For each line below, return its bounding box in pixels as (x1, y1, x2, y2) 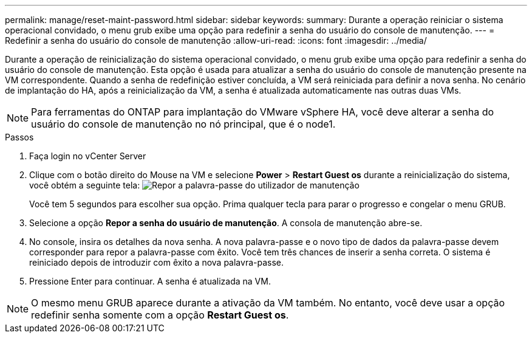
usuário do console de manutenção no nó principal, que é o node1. (31, 118, 336, 130)
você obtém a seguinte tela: (29, 180, 140, 190)
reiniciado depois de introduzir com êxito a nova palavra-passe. (29, 257, 284, 267)
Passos (5, 132, 34, 142)
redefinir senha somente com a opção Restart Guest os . (31, 309, 289, 321)
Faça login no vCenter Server (29, 151, 146, 161)
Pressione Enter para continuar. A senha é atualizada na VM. (29, 276, 271, 286)
